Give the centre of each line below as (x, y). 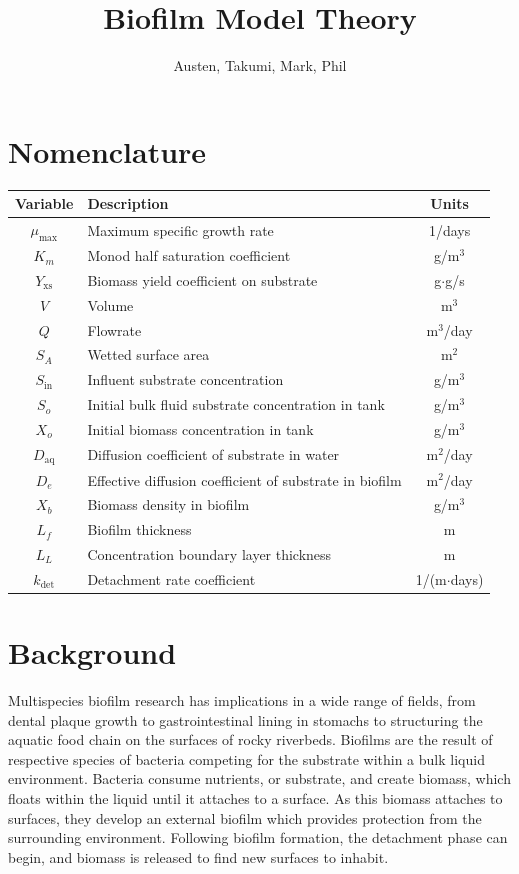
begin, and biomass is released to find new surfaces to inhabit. (198, 856)
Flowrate (114, 329)
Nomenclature (107, 150)
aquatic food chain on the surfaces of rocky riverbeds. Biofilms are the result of (250, 739)
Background (92, 652)
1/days (449, 229)
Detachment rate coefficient (171, 578)
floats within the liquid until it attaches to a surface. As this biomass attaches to (255, 798)
